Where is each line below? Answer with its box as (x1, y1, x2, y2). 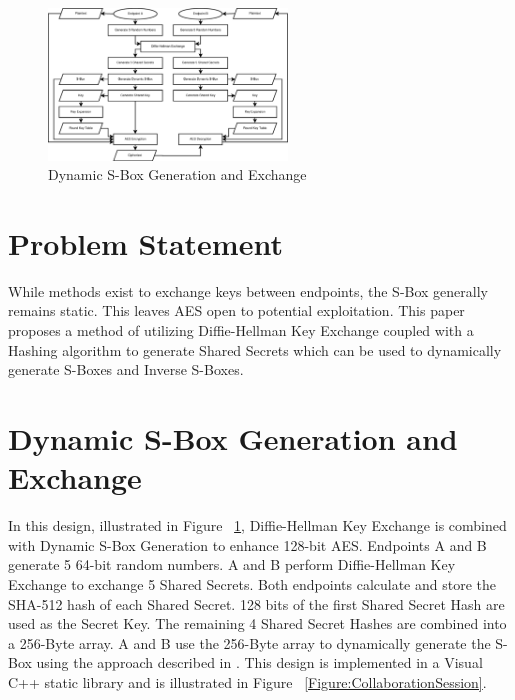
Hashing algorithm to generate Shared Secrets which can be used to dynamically (8, 339, 502, 360)
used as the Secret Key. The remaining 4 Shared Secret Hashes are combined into (8, 613, 507, 634)
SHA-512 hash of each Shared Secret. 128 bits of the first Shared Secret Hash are (8, 593, 505, 614)
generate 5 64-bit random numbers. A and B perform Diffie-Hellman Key (8, 554, 456, 575)
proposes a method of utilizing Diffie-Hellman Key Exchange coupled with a (8, 320, 474, 341)
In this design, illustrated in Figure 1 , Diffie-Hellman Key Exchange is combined (8, 515, 507, 536)
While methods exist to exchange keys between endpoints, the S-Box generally (8, 280, 489, 301)
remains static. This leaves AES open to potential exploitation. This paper (8, 300, 465, 321)
